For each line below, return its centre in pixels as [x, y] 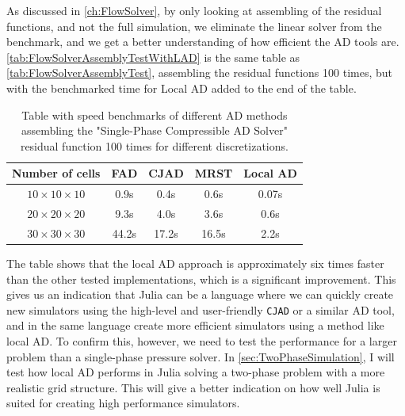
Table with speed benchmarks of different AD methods [155, 114]
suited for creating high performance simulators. [123, 403]
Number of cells [56, 173]
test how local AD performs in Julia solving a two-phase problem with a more [196, 372]
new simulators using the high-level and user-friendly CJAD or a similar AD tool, [201, 309]
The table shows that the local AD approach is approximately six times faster [195, 263]
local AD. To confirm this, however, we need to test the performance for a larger [202, 341]
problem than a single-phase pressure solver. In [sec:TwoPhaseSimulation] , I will [201, 356]
